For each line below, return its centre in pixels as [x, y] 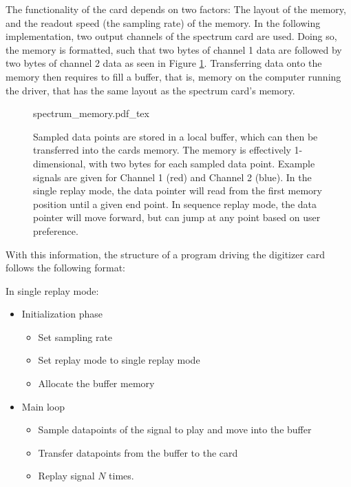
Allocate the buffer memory [96, 383]
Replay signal [66, 476]
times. [121, 476]
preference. [56, 230]
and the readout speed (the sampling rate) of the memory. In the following [163, 22]
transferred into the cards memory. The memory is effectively [162, 150]
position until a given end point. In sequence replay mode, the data [175, 204]
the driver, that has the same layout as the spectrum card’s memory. [150, 90]
